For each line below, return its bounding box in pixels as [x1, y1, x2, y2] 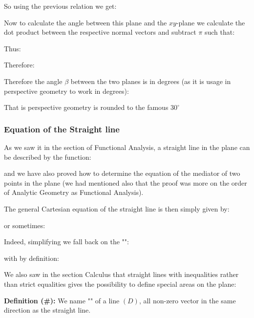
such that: [204, 27, 235, 37]
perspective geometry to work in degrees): [4, 85, 129, 96]
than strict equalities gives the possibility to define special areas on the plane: [4, 278, 236, 289]
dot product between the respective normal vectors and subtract [4, 27, 196, 37]
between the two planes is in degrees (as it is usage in [70, 76, 231, 86]
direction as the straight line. [4, 305, 91, 315]
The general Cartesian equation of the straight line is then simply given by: [4, 203, 230, 213]
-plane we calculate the [176, 17, 245, 27]
